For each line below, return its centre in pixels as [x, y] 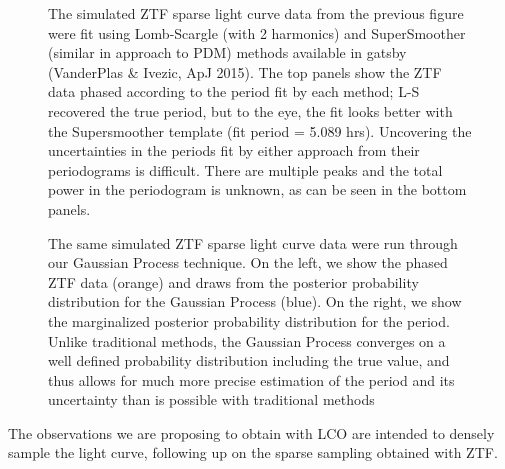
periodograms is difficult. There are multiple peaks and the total [245, 169]
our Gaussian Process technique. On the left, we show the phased [248, 262]
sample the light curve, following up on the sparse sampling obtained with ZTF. [253, 452]
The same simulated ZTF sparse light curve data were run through [253, 242]
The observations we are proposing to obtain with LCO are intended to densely [251, 432]
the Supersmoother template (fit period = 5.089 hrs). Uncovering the [260, 130]
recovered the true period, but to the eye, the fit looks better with [250, 110]
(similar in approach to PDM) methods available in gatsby [227, 52]
